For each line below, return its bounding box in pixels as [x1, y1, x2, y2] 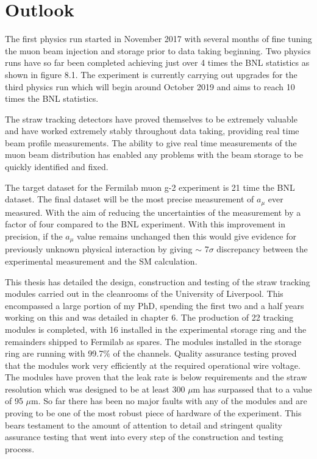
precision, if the [5, 229, 63, 242]
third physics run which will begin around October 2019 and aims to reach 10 [5, 80, 295, 93]
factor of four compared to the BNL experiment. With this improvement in [5, 218, 285, 230]
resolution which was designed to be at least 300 [5, 382, 185, 395]
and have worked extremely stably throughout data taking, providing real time [5, 124, 299, 137]
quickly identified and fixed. [5, 160, 109, 173]
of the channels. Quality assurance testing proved [113, 347, 297, 360]
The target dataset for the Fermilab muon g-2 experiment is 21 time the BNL [5, 180, 295, 193]
